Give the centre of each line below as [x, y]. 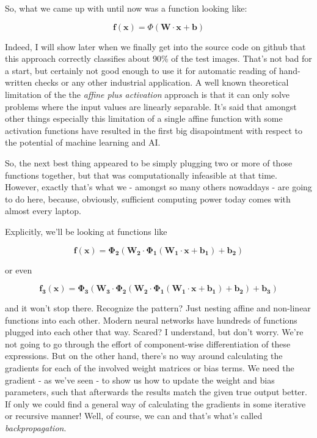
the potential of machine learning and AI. [83, 142]
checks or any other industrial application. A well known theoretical [162, 82]
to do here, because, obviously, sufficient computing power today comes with [148, 199]
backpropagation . [36, 428]
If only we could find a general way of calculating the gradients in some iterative [155, 403]
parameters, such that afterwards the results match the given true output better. [156, 392]
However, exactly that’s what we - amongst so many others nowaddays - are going [158, 187]
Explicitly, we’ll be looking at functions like [86, 231]
